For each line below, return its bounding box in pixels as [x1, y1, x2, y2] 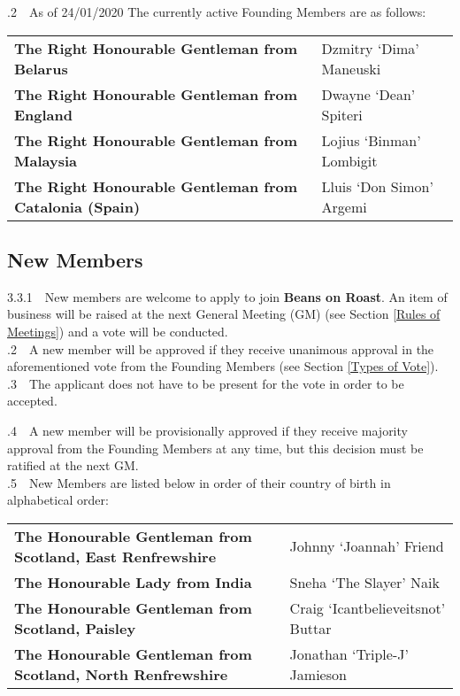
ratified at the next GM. [7, 456, 139, 475]
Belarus [14, 58, 68, 79]
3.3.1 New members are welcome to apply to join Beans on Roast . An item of [7, 287, 448, 305]
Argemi [321, 196, 367, 217]
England [14, 104, 73, 125]
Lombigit [321, 150, 378, 171]
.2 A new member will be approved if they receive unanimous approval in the [7, 339, 434, 358]
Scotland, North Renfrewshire [14, 663, 228, 684]
